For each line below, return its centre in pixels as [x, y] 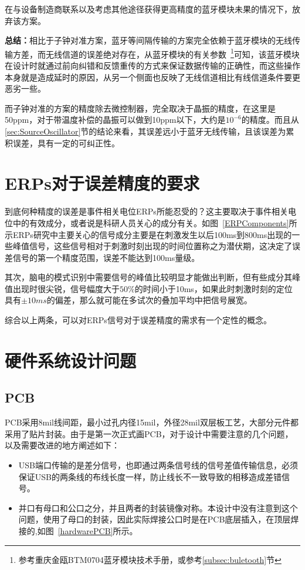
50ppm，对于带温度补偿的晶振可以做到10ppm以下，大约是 [115, 120]
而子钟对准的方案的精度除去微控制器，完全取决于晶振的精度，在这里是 [140, 108]
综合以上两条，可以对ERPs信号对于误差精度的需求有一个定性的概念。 [138, 320]
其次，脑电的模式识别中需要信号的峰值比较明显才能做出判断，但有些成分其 [148, 277]
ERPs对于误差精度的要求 [102, 183]
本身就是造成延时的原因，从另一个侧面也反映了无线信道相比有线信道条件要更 [152, 77]
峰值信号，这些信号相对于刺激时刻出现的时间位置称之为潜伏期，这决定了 [152, 246]
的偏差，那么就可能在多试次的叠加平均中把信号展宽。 [149, 300]
